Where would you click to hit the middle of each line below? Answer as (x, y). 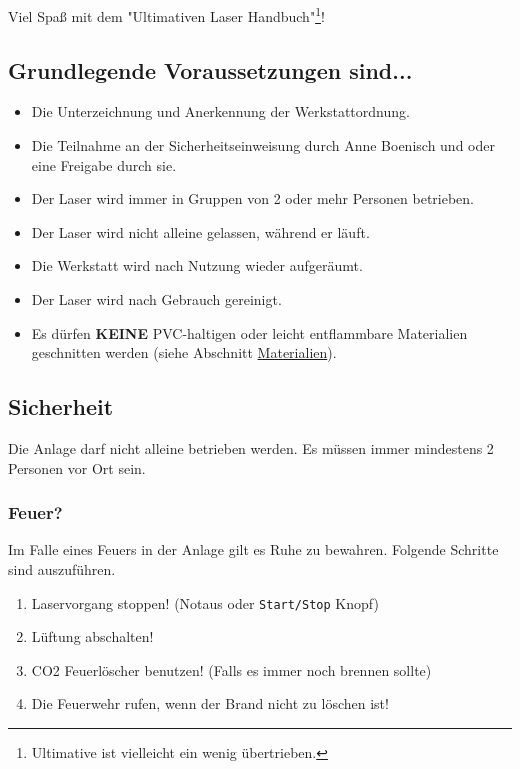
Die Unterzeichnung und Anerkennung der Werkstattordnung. (220, 111)
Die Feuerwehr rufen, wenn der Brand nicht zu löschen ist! (210, 703)
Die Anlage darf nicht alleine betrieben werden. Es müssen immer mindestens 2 (251, 448)
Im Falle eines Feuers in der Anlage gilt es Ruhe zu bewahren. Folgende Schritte (253, 549)
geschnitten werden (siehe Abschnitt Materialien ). (184, 352)
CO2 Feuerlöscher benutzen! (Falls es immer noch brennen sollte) (231, 669)
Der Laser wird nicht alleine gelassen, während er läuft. (200, 231)
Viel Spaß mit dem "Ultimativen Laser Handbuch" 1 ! (166, 14)
